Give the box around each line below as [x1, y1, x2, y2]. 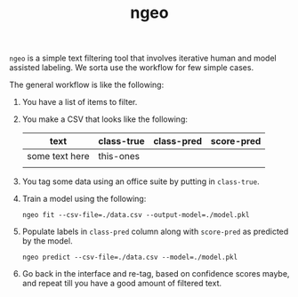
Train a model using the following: [21, 194, 147, 205]
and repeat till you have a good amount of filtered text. [21, 278, 222, 289]
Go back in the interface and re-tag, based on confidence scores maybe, [21, 269, 290, 279]
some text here [26, 150, 90, 163]
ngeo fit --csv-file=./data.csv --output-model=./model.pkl [21, 211, 250, 220]
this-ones [97, 150, 141, 163]
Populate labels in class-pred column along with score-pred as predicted [21, 226, 289, 237]
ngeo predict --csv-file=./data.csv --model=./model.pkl [21, 253, 238, 262]
